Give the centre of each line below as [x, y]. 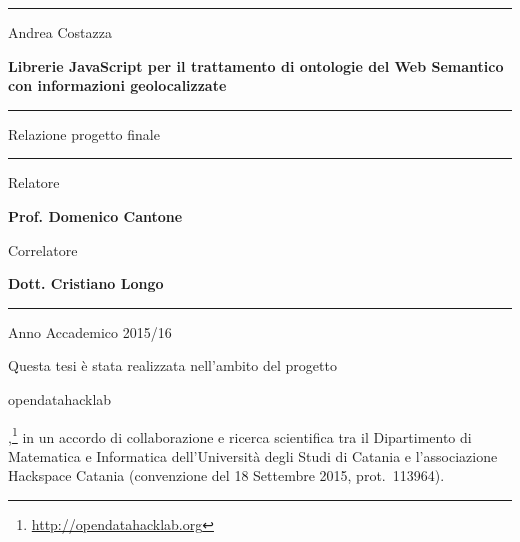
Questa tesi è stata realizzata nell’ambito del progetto [172, 365]
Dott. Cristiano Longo [86, 283]
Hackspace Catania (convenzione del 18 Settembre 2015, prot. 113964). [226, 475]
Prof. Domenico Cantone [95, 215]
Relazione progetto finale [84, 133]
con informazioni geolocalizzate [117, 85]
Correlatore [43, 249]
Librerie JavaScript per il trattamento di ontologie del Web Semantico [256, 65]
